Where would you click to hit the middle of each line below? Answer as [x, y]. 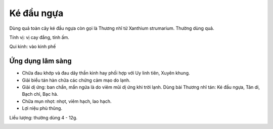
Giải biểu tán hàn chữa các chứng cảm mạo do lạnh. [76, 80]
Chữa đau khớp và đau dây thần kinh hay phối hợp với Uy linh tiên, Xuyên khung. [106, 73]
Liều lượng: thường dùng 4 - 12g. [43, 117]
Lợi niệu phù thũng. [42, 108]
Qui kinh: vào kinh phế [33, 47]
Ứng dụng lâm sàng [40, 61]
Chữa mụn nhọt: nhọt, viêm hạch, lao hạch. [67, 101]
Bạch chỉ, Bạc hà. [40, 94]
